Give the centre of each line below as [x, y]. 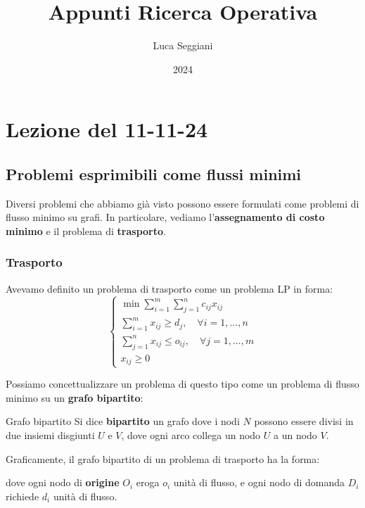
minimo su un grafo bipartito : [75, 397]
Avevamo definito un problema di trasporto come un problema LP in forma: [169, 288]
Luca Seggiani [183, 45]
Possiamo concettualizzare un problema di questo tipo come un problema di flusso [182, 384]
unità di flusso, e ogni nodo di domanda [259, 482]
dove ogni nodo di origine [63, 482]
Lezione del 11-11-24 [107, 129]
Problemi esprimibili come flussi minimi [154, 173]
